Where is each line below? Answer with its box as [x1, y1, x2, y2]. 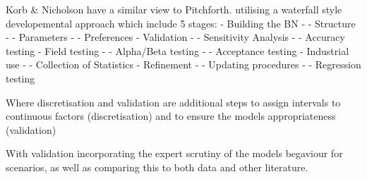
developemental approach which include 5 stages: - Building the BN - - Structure [6, 16, 356, 30]
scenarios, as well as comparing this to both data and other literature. [6, 159, 308, 174]
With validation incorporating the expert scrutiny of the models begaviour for [6, 146, 343, 161]
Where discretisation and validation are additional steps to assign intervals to [6, 94, 341, 109]
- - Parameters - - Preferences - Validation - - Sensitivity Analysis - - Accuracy [6, 30, 345, 44]
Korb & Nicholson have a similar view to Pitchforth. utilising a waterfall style [6, 2, 342, 16]
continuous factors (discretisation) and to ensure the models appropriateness [6, 109, 336, 123]
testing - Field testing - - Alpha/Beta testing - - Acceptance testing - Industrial [6, 43, 349, 58]
